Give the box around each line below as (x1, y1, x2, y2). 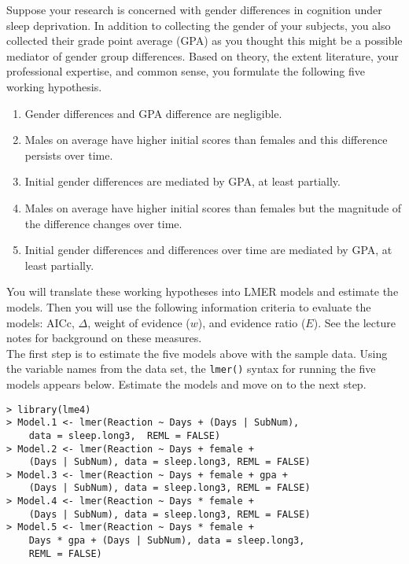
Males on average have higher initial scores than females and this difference (24, 131, 388, 148)
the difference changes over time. (24, 215, 182, 231)
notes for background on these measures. (6, 330, 202, 346)
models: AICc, (6, 314, 75, 330)
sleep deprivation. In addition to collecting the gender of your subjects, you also (6, 17, 391, 33)
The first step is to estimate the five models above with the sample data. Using (6, 345, 388, 361)
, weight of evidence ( (87, 314, 190, 330)
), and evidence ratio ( (197, 314, 306, 330)
